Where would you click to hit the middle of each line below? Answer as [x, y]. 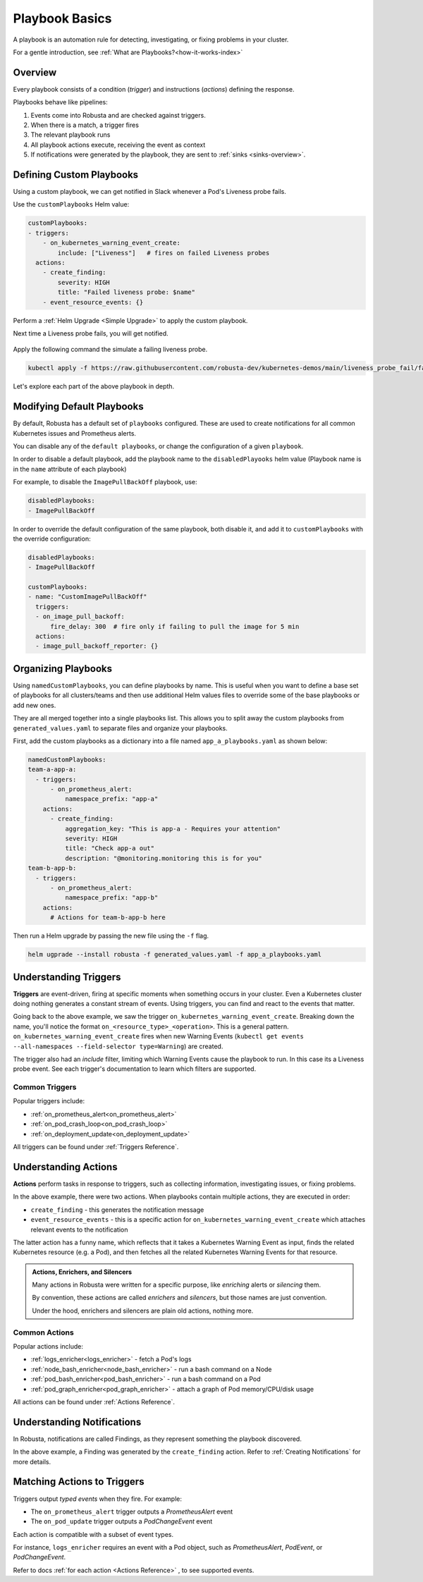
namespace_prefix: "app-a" [111, 799]
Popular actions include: [48, 1346]
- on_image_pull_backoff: [80, 617]
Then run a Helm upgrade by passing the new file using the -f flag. [111, 936]
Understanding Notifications [77, 1422]
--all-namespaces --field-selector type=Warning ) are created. [118, 1046]
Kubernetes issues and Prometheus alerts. [75, 433]
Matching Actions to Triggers [79, 1482]
